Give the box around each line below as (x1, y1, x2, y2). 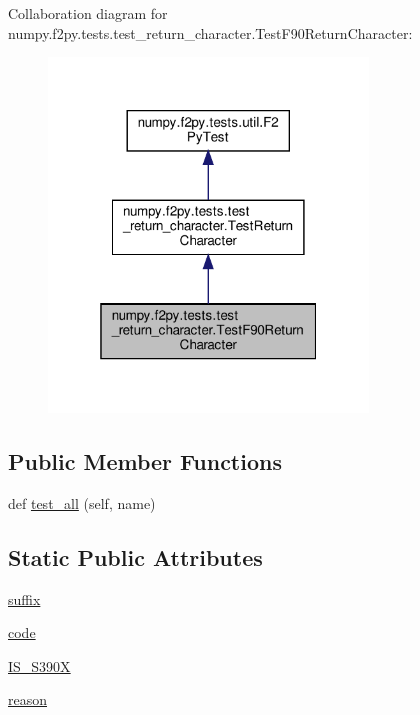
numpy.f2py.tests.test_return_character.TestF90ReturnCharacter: (8, 22, 413, 43)
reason (8, 689, 48, 710)
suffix (8, 588, 41, 609)
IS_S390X (8, 655, 71, 676)
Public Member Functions (8, 445, 282, 476)
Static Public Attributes (8, 541, 263, 572)
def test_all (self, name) (8, 492, 156, 513)
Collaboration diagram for (8, 3, 168, 23)
